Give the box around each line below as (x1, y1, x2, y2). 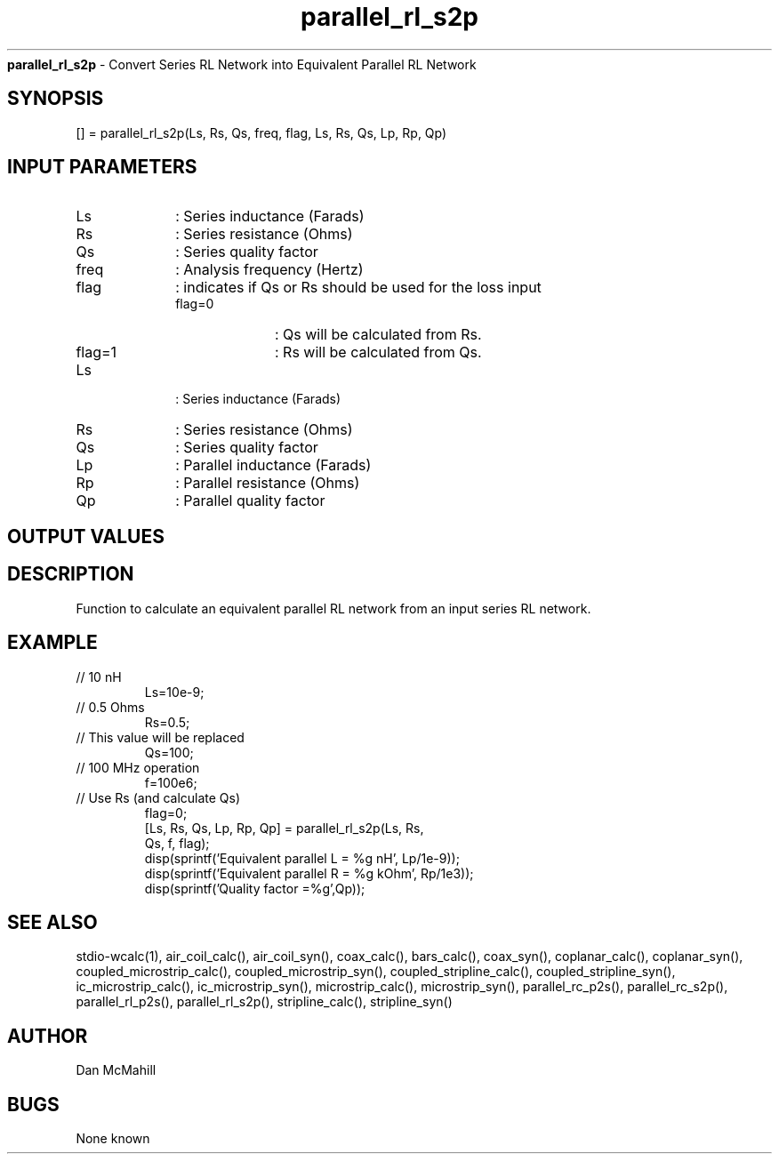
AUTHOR (7, 1024, 88, 1047)
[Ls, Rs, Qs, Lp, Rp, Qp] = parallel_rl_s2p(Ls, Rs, (144, 820, 424, 836)
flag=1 (76, 343, 117, 362)
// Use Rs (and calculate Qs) (76, 789, 241, 805)
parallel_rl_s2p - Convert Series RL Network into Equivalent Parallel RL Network (7, 56, 477, 72)
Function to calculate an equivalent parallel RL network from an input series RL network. (76, 600, 591, 616)
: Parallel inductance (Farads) (175, 456, 372, 475)
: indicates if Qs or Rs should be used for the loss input (175, 278, 542, 297)
